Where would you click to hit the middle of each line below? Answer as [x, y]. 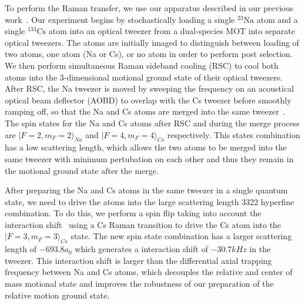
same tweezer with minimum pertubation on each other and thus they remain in [149, 158]
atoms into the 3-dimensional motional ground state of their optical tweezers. [144, 77]
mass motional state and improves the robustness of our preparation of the [139, 284]
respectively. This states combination [234, 134]
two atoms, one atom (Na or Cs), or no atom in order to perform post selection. [149, 54]
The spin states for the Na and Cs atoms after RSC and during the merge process [152, 123]
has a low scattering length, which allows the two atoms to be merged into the [146, 147]
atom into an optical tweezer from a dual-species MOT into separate [172, 31]
